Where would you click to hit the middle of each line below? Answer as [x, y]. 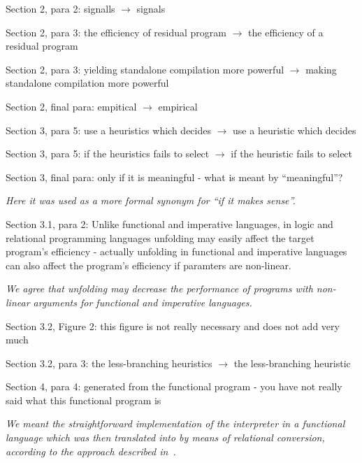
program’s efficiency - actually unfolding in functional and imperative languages [176, 251]
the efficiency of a [286, 32]
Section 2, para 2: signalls [60, 8]
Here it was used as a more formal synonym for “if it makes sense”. [151, 200]
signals [151, 8]
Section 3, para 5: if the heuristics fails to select [108, 154]
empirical [178, 106]
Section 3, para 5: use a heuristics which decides [108, 130]
